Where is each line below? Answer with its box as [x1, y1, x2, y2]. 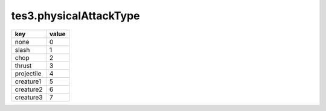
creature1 [14, 77, 42, 86]
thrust [14, 61, 32, 69]
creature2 [14, 85, 43, 94]
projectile [14, 69, 42, 78]
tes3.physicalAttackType [11, 9, 140, 22]
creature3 [14, 93, 43, 101]
